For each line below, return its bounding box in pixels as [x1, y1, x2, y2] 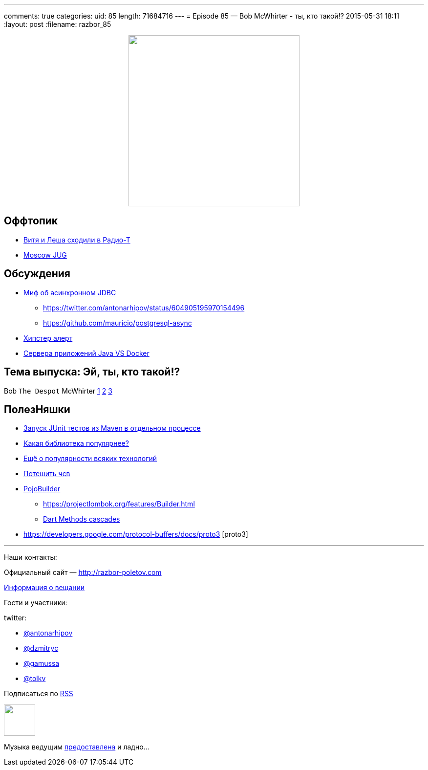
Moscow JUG [23, 250, 67, 259]
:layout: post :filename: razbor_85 [4, 20, 111, 28]
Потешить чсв [23, 469, 70, 478]
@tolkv [23, 674, 46, 683]
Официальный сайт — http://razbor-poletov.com [4, 568, 162, 577]
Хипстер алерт [23, 333, 73, 342]
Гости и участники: [4, 598, 67, 607]
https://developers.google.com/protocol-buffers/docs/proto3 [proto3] [23, 530, 248, 539]
